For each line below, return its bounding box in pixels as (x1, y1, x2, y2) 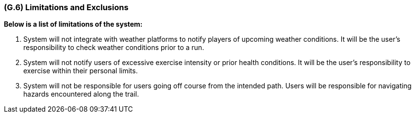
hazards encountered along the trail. (23, 90, 139, 99)
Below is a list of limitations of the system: (4, 20, 143, 29)
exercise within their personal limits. (23, 67, 138, 75)
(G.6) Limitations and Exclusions (4, 2, 129, 12)
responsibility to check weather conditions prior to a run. (23, 43, 204, 52)
